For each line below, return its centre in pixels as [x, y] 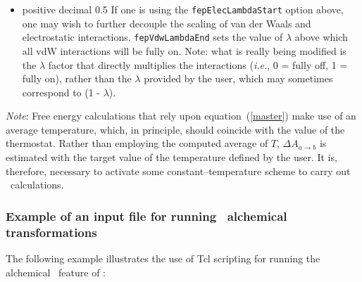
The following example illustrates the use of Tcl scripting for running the [163, 258]
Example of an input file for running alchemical [146, 216]
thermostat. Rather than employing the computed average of [137, 143]
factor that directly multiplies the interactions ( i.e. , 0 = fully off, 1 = [198, 64]
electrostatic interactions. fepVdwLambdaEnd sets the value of [152, 37]
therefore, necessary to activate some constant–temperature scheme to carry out [178, 171]
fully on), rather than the [77, 78]
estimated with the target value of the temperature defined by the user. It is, [171, 157]
